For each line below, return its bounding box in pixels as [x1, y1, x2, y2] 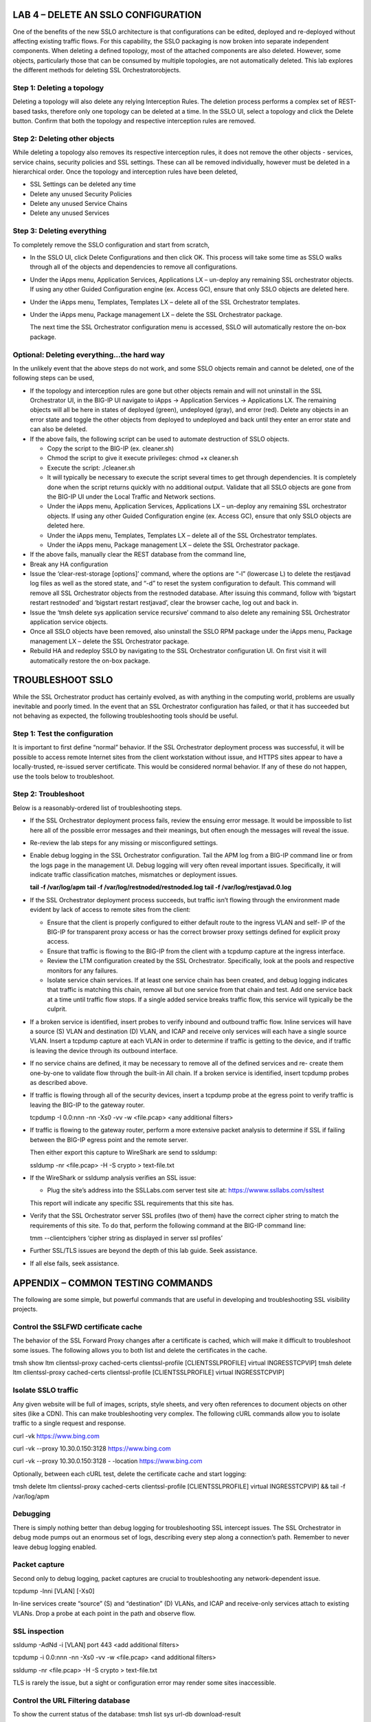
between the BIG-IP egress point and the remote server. [30, 1135, 188, 1143]
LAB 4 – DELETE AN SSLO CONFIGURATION [12, 9, 202, 21]
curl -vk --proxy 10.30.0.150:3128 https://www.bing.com [12, 1444, 171, 1453]
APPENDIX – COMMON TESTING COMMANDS [12, 1277, 213, 1289]
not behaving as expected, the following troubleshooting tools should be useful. [12, 712, 238, 720]
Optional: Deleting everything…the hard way [12, 350, 165, 360]
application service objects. [30, 618, 109, 626]
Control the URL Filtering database [12, 1695, 131, 1705]
